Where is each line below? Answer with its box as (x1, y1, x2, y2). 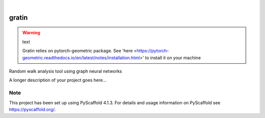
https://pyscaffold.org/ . (9, 106, 56, 112)
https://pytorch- (136, 48, 169, 54)
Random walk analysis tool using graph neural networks (9, 68, 122, 74)
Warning (22, 30, 40, 36)
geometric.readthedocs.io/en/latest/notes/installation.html (22, 54, 140, 61)
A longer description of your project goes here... (9, 77, 106, 83)
